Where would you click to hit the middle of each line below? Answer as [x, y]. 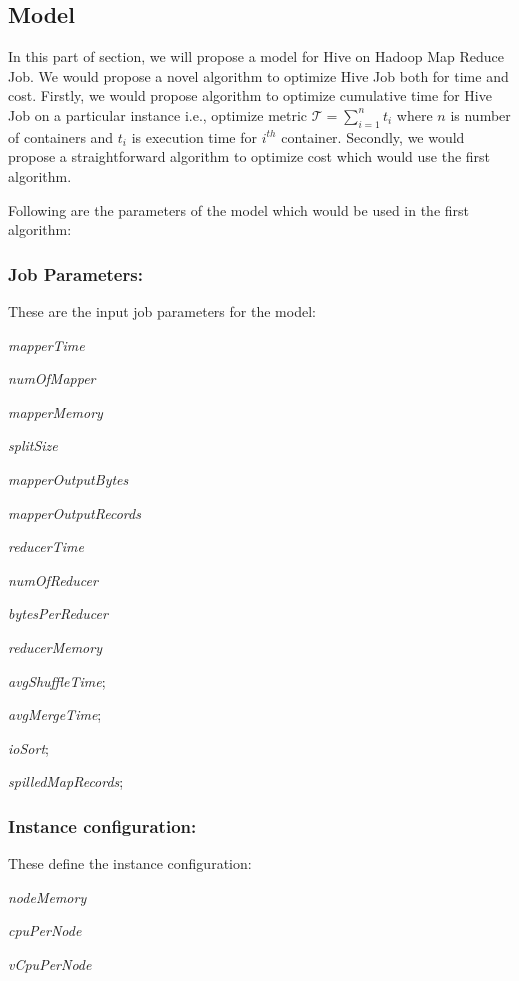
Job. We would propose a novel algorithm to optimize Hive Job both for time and [258, 75]
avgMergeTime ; [55, 714]
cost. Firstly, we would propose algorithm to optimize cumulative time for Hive [250, 95]
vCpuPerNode [50, 963]
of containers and [61, 136]
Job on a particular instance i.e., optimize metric [158, 114]
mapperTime [46, 344]
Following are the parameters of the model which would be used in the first [239, 209]
